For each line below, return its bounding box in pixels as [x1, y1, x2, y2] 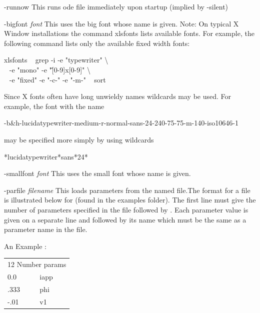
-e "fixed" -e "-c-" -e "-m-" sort [9, 74, 106, 84]
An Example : [4, 240, 46, 251]
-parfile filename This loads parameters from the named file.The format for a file [4, 184, 250, 195]
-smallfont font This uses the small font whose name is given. [4, 168, 191, 178]
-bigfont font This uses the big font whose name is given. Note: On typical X [4, 18, 239, 28]
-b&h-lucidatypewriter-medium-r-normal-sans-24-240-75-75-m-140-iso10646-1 [4, 117, 238, 128]
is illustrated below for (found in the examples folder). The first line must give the [4, 194, 256, 205]
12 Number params [7, 259, 66, 269]
